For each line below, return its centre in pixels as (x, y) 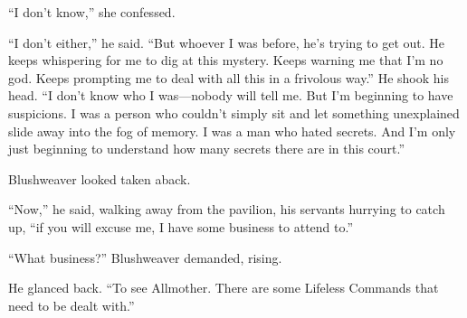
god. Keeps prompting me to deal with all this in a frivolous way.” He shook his (229, 77)
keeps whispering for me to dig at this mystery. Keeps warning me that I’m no (226, 60)
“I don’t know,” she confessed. (92, 12)
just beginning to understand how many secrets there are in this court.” (207, 149)
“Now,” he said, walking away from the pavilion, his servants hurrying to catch (227, 209)
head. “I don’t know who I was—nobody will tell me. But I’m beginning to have (231, 95)
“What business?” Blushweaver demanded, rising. (145, 257)
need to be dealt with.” (71, 305)
